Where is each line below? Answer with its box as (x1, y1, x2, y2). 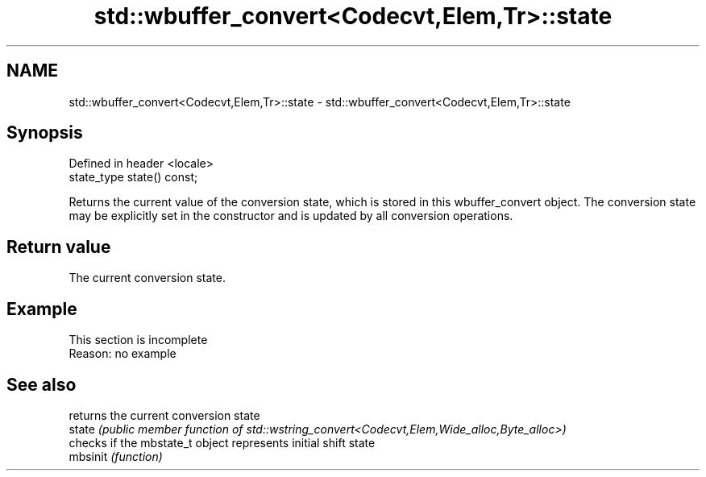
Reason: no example (69, 346, 176, 361)
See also (6, 374, 77, 395)
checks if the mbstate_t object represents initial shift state (69, 435, 376, 450)
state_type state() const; (69, 170, 198, 185)
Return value (6, 236, 111, 257)
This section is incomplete (69, 333, 208, 347)
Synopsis (6, 122, 83, 143)
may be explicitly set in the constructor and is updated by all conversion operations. (69, 209, 513, 223)
